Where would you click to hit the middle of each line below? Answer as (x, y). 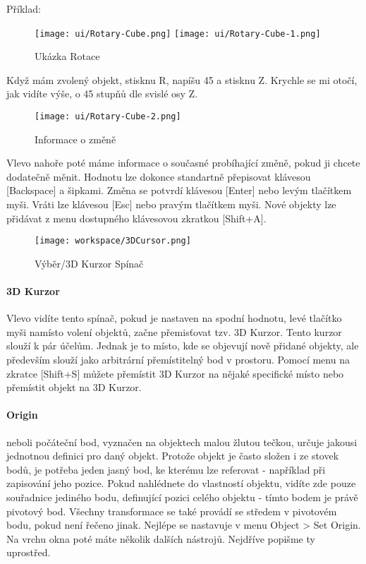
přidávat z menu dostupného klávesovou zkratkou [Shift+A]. (136, 218)
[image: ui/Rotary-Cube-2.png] (108, 117)
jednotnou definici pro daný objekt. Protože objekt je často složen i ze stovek (173, 456)
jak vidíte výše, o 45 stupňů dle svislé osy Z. (102, 94)
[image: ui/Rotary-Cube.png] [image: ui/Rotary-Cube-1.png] (178, 34)
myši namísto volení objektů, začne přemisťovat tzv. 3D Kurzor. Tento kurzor (174, 331)
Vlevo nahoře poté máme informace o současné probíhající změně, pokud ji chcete (183, 163)
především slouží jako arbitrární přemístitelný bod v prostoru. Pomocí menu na (178, 360)
